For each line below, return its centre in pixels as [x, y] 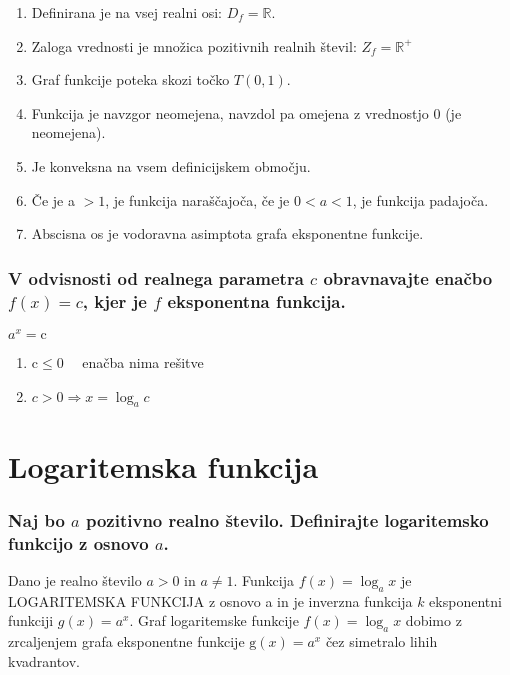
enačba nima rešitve [143, 361]
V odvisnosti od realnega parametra [156, 277]
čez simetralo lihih [381, 641]
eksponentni [465, 600]
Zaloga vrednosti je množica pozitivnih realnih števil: [194, 45]
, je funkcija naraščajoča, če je [197, 199]
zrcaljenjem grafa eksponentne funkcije [126, 641]
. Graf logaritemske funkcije [214, 620]
